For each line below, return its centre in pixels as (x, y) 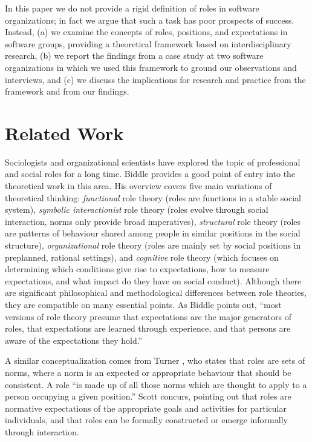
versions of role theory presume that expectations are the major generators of (148, 316)
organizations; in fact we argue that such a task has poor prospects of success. (150, 20)
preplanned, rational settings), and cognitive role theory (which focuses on (142, 257)
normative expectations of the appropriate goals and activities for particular (146, 408)
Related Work (64, 132)
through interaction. (42, 431)
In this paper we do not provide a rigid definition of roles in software (132, 8)
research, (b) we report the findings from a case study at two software (134, 55)
